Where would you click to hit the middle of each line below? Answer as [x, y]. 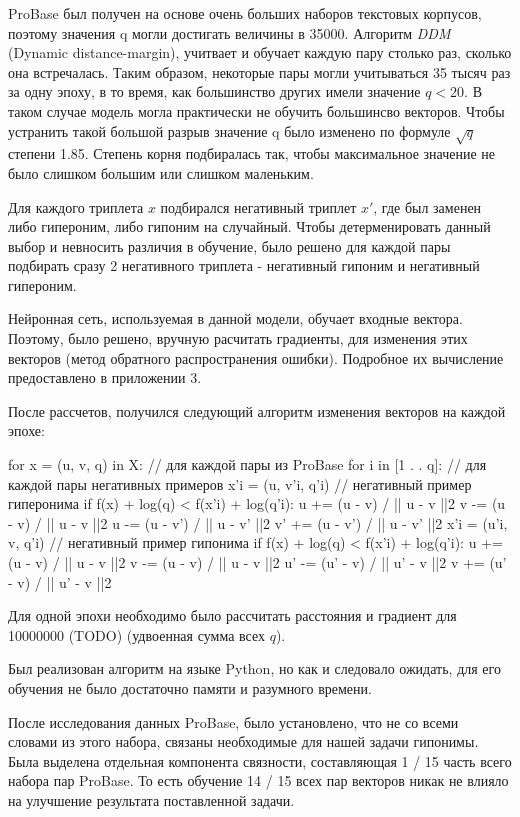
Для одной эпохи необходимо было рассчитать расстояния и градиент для [232, 615]
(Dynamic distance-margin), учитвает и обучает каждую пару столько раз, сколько [260, 52]
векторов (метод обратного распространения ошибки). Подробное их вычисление [256, 357]
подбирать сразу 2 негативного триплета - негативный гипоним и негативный [244, 265]
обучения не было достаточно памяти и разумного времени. [190, 687]
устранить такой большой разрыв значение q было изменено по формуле [229, 130]
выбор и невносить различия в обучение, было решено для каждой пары [229, 245]
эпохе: [26, 430]
